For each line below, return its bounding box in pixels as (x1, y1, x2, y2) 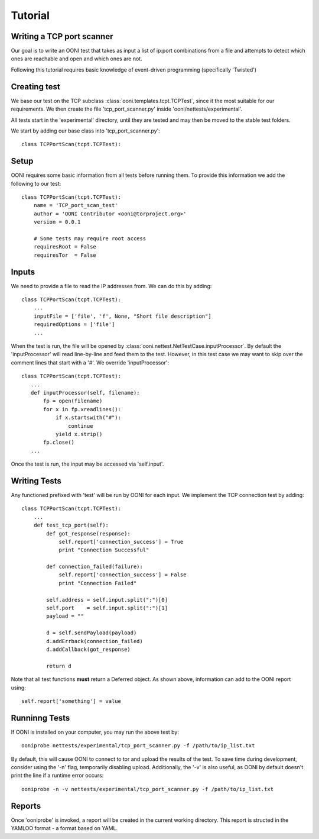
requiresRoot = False (33, 243, 97, 250)
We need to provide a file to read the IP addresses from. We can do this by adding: (11, 282, 212, 289)
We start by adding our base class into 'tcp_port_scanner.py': (11, 127, 161, 134)
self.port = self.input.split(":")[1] (46, 605, 168, 612)
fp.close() (43, 439, 75, 446)
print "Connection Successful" (58, 547, 149, 553)
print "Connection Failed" (58, 580, 137, 586)
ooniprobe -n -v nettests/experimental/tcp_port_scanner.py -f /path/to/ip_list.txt (21, 786, 274, 792)
